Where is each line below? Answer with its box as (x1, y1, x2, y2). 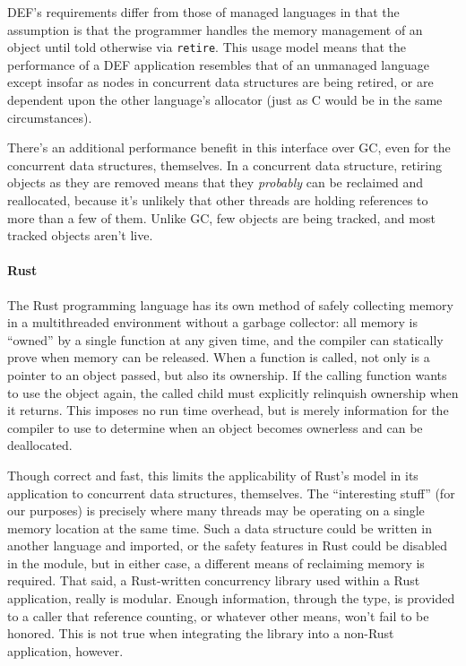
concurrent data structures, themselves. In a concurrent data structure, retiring (7, 155, 442, 174)
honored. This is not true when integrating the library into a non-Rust (7, 624, 394, 643)
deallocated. (7, 436, 73, 454)
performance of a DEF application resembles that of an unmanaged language (7, 55, 430, 74)
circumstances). (7, 108, 92, 126)
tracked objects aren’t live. (7, 226, 153, 245)
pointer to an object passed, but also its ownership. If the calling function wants (7, 365, 447, 384)
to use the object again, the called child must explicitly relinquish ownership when (7, 383, 459, 402)
